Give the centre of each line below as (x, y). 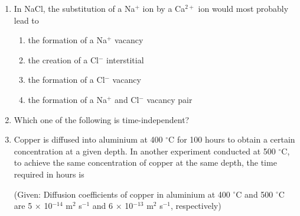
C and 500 (255, 194)
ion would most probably (243, 8)
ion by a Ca (164, 8)
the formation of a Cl (66, 80)
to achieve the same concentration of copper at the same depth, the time (145, 162)
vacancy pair (169, 99)
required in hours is (49, 174)
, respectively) (196, 206)
